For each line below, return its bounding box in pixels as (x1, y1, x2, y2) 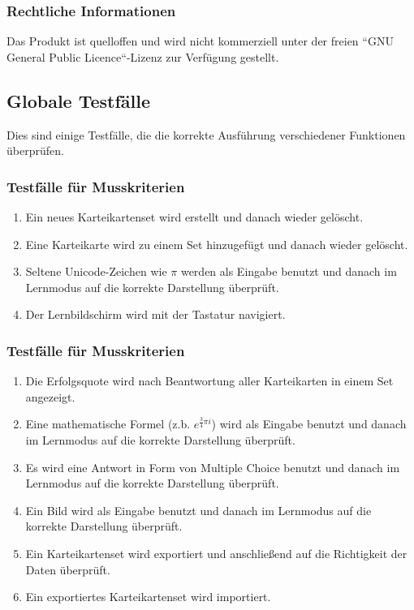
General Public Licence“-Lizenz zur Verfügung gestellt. (6, 48, 279, 65)
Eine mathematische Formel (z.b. (25, 415, 191, 432)
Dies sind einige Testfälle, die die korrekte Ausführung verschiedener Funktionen (6, 126, 406, 143)
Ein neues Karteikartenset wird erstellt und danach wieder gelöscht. (25, 208, 364, 226)
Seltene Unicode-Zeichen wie (25, 263, 167, 280)
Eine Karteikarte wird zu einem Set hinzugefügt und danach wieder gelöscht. (25, 235, 408, 252)
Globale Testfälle (6, 88, 151, 113)
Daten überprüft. (25, 561, 110, 578)
